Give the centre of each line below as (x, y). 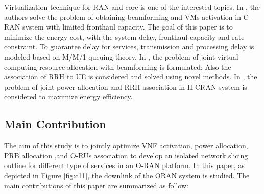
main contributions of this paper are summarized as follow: (96, 185)
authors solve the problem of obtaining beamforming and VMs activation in (123, 17)
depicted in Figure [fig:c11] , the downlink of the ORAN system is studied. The (127, 175)
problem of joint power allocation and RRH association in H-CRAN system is (126, 86)
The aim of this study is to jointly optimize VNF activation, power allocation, (126, 145)
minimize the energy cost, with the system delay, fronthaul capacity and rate (124, 36)
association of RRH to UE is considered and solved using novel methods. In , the (131, 77)
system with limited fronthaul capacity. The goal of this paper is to (127, 27)
